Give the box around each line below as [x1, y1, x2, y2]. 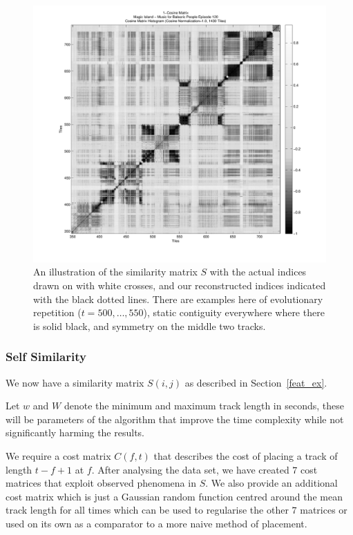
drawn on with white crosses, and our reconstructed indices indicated [33, 278, 326, 293]
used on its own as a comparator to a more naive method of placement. [6, 516, 307, 530]
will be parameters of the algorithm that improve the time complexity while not [6, 411, 344, 426]
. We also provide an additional [205, 476, 338, 490]
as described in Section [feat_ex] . [184, 375, 327, 389]
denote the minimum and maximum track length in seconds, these [64, 398, 344, 413]
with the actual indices [209, 264, 307, 279]
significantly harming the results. [6, 425, 144, 440]
